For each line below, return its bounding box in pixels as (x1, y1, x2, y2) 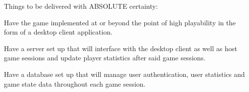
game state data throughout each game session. (4, 78, 146, 89)
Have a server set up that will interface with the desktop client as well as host (4, 43, 237, 53)
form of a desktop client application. (4, 27, 113, 37)
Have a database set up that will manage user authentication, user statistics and (4, 69, 245, 79)
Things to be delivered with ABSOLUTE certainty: (4, 1, 158, 11)
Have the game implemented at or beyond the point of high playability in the (4, 17, 236, 27)
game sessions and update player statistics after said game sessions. (4, 53, 205, 63)
